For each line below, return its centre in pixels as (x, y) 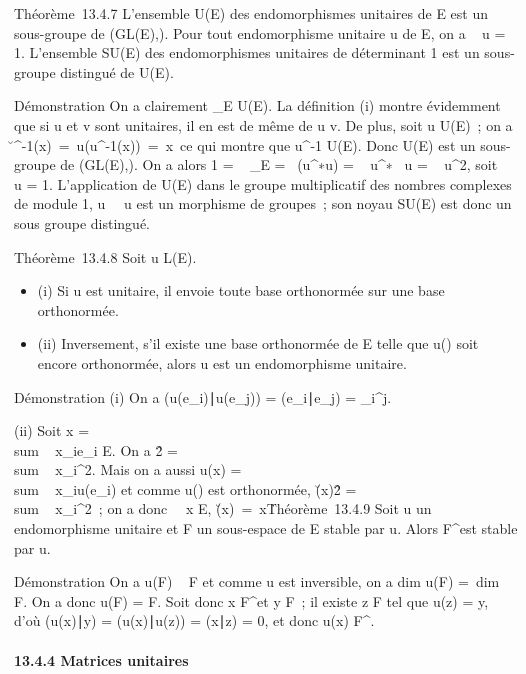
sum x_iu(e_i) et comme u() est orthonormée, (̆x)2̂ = (185, 488)
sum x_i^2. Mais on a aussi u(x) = (128, 469)
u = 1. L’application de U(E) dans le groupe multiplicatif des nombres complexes (263, 183)
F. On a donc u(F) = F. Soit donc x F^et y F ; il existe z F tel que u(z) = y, (251, 600)
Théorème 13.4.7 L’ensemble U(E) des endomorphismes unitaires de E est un (251, 13)
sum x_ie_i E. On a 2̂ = (96, 449)
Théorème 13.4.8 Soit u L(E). (105, 256)
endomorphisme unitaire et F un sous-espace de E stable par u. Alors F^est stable (266, 528)
